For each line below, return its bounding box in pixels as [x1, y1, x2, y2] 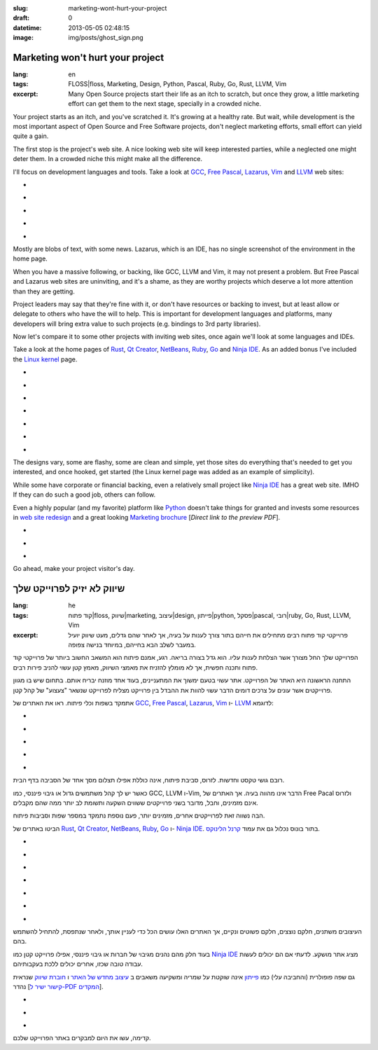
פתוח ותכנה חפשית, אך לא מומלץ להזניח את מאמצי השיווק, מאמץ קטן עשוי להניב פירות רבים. [13, 663, 258, 672]
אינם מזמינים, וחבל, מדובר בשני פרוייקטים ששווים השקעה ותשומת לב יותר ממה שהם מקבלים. [13, 799, 258, 807]
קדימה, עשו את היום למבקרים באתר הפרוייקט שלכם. [13, 1034, 151, 1042]
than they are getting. [13, 287, 75, 296]
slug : [13, 4, 28, 12]
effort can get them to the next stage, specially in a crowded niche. [68, 99, 262, 108]
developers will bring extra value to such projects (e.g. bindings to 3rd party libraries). [13, 319, 261, 328]
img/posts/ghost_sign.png [68, 34, 143, 42]
